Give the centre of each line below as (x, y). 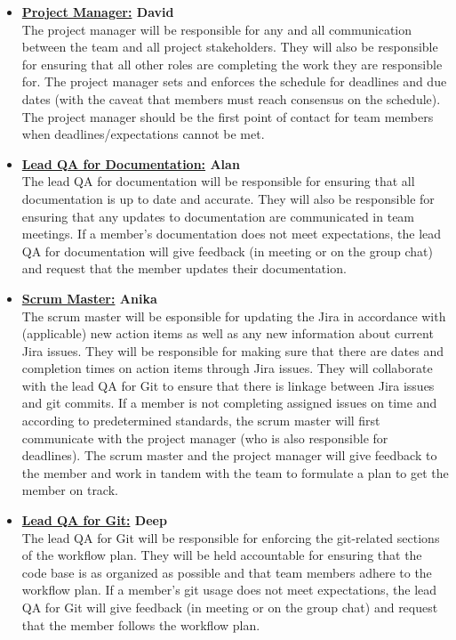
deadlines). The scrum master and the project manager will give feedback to (229, 455)
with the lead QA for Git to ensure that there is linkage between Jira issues (228, 385)
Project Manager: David (98, 12)
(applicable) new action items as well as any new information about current (228, 333)
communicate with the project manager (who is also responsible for (205, 437)
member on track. (70, 490)
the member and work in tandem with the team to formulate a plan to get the (235, 472)
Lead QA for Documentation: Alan (131, 163)
